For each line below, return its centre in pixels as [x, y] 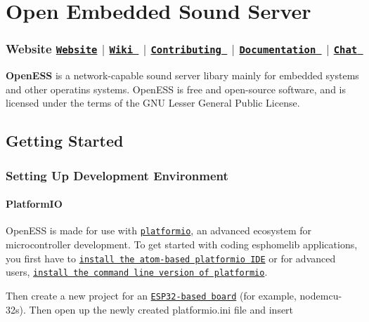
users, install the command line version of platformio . [137, 272]
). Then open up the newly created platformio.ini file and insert [156, 309]
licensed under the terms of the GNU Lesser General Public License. [153, 103]
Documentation [278, 50]
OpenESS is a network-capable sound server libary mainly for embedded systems [182, 75]
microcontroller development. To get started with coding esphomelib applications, [182, 244]
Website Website [52, 49]
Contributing [186, 50]
